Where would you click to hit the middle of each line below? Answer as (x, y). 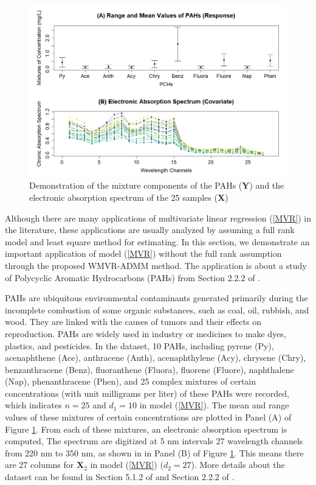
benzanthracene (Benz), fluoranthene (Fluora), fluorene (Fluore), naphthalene (149, 369)
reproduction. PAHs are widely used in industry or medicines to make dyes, (146, 333)
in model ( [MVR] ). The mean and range (214, 405)
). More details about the (238, 465)
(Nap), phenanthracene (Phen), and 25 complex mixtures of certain (131, 381)
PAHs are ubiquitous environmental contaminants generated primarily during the (156, 298)
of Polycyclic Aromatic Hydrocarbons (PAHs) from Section (115, 277)
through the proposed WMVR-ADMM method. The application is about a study (156, 265)
